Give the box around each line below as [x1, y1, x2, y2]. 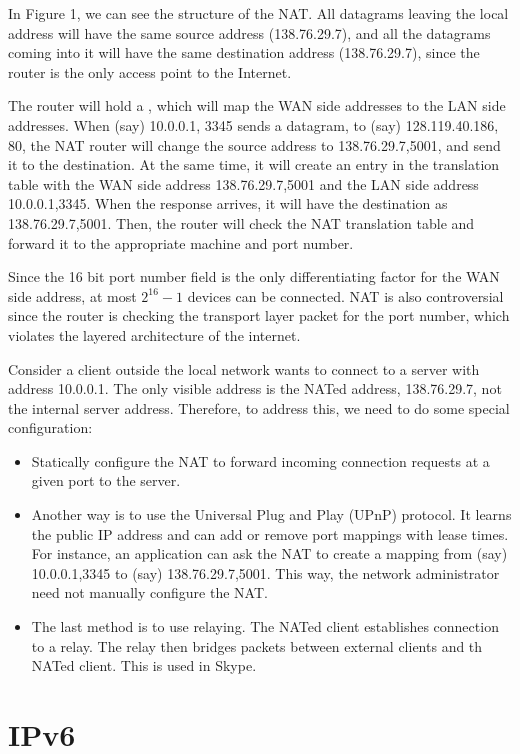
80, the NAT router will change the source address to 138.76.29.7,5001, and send [8, 134, 501, 155]
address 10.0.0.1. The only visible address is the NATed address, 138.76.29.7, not [8, 378, 502, 399]
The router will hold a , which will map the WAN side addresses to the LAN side [8, 95, 506, 116]
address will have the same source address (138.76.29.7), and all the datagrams [8, 22, 491, 43]
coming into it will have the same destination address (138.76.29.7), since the [8, 42, 480, 63]
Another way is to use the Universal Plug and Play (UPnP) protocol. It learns [31, 504, 512, 525]
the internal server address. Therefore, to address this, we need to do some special [8, 397, 510, 418]
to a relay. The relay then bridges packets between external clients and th [31, 635, 483, 656]
